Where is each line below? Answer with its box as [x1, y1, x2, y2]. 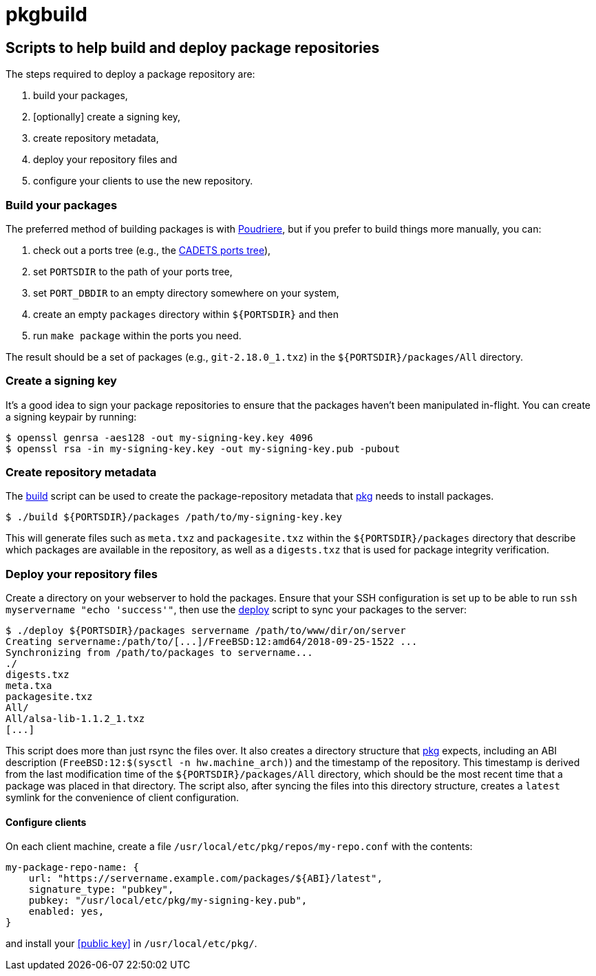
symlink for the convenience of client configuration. [6, 792, 240, 804]
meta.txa [6, 680, 52, 692]
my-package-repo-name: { [6, 862, 139, 873]
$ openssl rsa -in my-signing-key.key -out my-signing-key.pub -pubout [6, 443, 401, 454]
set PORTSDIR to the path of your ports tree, [33, 265, 233, 277]
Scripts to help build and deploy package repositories [6, 39, 380, 56]
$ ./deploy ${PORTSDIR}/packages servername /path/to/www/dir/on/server [6, 625, 406, 637]
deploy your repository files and [33, 153, 178, 166]
